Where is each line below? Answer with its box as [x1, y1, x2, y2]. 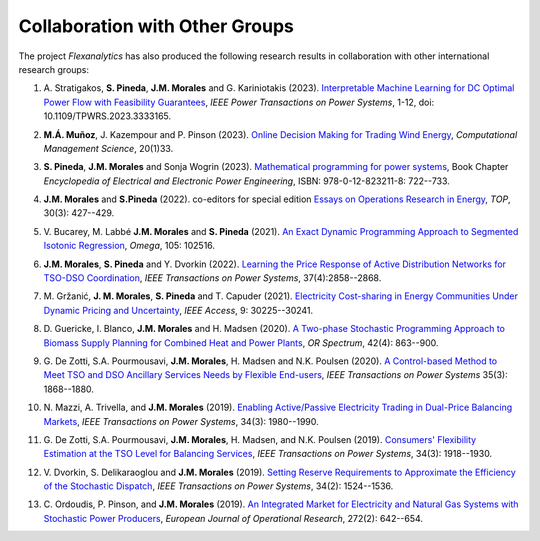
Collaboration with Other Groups [18, 15, 294, 37]
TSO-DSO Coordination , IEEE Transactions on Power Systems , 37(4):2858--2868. [43, 272, 382, 284]
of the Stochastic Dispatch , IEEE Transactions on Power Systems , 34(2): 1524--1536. [43, 480, 394, 492]
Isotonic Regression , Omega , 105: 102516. [43, 240, 215, 252]
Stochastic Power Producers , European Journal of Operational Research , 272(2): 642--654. [43, 512, 424, 524]
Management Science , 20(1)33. [43, 142, 174, 154]
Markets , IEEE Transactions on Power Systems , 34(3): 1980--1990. [43, 415, 319, 427]
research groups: [18, 63, 90, 75]
